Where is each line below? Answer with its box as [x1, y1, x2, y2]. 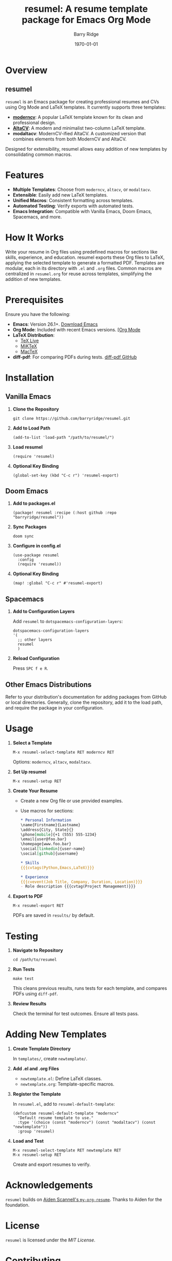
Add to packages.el [12, 500, 55, 507]
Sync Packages [12, 524, 47, 530]
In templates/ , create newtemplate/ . [12, 1056, 88, 1062]
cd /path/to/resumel [12, 957, 57, 963]
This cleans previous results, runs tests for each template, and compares [12, 985, 167, 991]
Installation [5, 371, 54, 383]
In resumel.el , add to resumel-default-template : [12, 1101, 115, 1107]
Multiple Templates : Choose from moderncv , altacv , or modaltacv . [12, 186, 151, 192]
